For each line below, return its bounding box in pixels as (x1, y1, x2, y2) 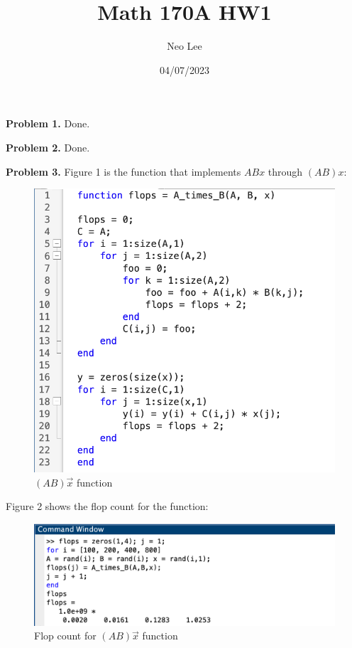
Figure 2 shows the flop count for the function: (6, 499, 209, 514)
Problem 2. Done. (6, 139, 90, 154)
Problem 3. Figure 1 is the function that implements (6, 164, 241, 179)
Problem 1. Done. (6, 116, 90, 131)
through (268, 164, 303, 179)
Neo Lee (167, 38, 202, 53)
